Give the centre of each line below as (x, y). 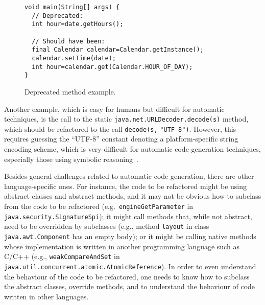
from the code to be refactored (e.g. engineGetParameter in (99, 206)
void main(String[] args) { (72, 7)
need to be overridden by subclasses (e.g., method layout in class (107, 226)
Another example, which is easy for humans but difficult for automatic (114, 109)
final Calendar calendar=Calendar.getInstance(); (118, 50)
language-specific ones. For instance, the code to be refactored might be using (126, 186)
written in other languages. (46, 296)
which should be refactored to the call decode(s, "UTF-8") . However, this (120, 128)
